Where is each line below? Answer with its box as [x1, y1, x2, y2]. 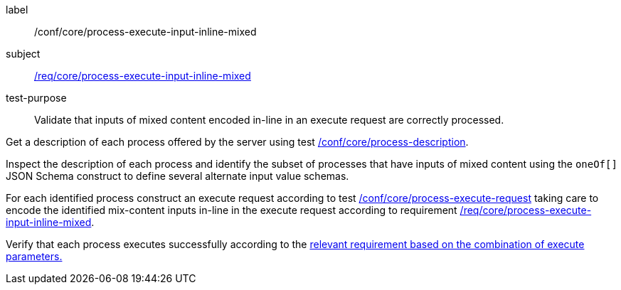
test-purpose [6, 92, 67, 104]
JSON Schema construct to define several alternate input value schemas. [6, 170, 349, 182]
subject [6, 48, 41, 60]
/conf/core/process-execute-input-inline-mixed [34, 26, 257, 38]
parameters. [6, 250, 63, 262]
